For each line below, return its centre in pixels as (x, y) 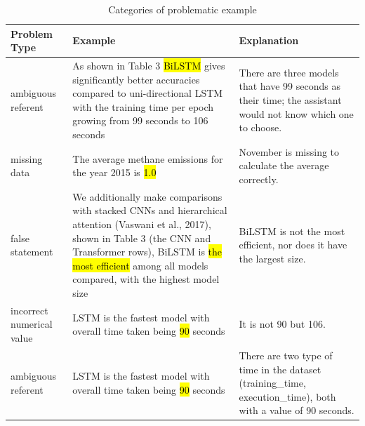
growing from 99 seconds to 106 (140, 120)
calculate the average (284, 165)
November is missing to (289, 151)
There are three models (289, 72)
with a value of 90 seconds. (297, 410)
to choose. (260, 127)
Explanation (269, 40)
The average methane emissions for (148, 158)
